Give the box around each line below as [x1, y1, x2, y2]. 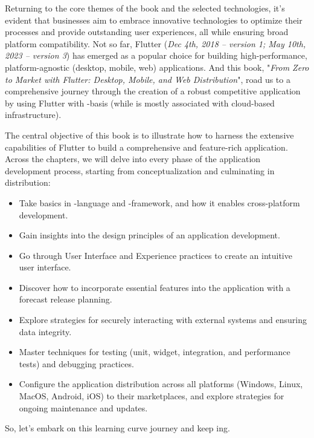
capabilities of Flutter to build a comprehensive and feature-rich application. [5, 140, 288, 153]
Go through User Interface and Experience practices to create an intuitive [19, 249, 292, 261]
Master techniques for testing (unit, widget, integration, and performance [19, 345, 290, 358]
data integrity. [19, 325, 72, 338]
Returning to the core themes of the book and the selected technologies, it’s [5, 2, 285, 14]
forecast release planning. [19, 293, 112, 306]
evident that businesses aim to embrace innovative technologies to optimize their [5, 13, 303, 26]
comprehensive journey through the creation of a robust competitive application [5, 85, 301, 97]
